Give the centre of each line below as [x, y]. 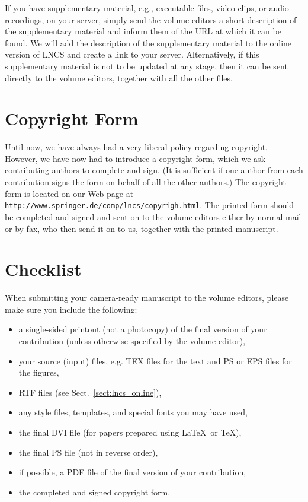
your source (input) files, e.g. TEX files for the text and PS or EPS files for [155, 360]
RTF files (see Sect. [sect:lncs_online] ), [90, 392]
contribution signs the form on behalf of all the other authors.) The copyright [145, 182]
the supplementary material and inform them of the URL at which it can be [143, 31]
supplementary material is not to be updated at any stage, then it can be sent [146, 66]
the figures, [39, 372]
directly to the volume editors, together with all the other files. [119, 77]
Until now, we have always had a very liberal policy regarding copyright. [137, 147]
